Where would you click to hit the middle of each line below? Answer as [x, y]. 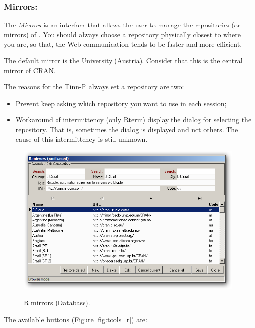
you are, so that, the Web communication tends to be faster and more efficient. [123, 44]
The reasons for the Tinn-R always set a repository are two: [94, 87]
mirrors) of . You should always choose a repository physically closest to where [122, 34]
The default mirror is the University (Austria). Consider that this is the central [123, 60]
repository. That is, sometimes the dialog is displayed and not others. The [127, 129]
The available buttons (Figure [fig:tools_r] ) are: [76, 319]
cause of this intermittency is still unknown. [82, 139]
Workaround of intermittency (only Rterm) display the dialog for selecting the [133, 120]
